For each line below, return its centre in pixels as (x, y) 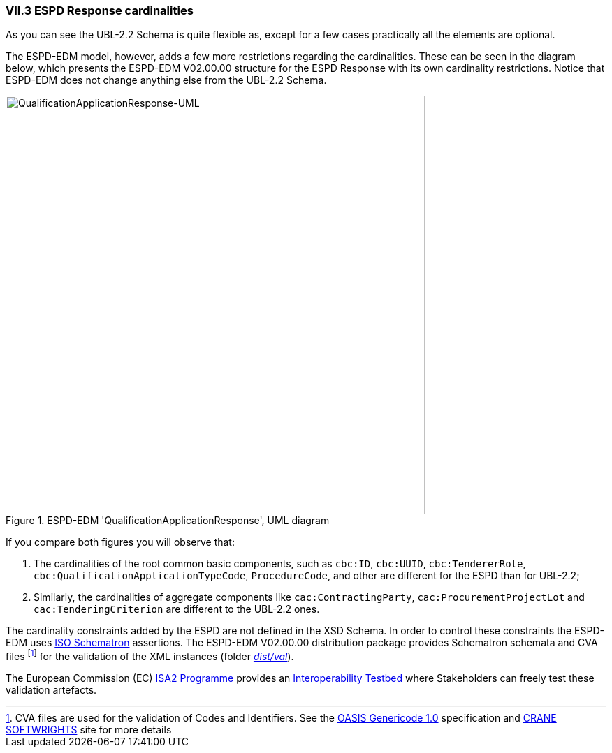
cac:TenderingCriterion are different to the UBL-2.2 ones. (177, 609)
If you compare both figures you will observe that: (120, 542)
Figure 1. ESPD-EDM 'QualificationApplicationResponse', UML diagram (168, 521)
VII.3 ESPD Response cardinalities (100, 10)
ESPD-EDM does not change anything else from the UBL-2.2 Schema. (166, 80)
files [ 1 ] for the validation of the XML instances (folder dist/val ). (150, 656)
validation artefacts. (51, 690)
